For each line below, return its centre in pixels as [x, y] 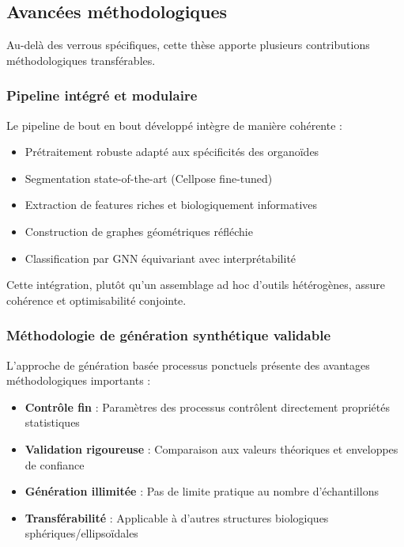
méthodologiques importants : [79, 380]
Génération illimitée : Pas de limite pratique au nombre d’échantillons [202, 491]
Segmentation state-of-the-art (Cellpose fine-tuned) [149, 178]
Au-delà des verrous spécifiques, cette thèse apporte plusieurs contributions [188, 45]
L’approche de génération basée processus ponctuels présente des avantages [188, 365]
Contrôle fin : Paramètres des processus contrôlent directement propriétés [207, 406]
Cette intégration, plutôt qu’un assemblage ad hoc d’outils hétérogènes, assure [196, 285]
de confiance [55, 464]
